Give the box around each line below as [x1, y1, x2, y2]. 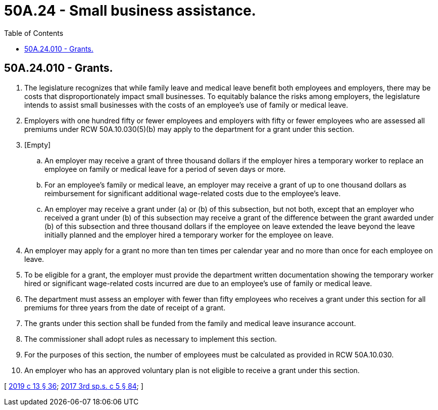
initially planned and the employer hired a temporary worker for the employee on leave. [44, 230, 334, 239]
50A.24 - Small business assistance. [4, 2, 256, 19]
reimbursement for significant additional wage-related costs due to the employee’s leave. [44, 189, 341, 198]
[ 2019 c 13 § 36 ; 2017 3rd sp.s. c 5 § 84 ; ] [4, 381, 143, 390]
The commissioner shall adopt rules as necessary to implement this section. [24, 334, 277, 343]
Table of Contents [4, 28, 64, 37]
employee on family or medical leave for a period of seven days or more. [44, 164, 286, 173]
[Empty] [24, 140, 51, 149]
